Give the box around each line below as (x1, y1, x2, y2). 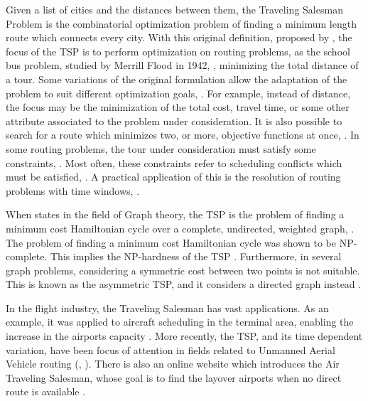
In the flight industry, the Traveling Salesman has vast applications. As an (6, 300, 329, 315)
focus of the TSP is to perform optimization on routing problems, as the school (6, 43, 350, 58)
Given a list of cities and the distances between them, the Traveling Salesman (6, 2, 343, 16)
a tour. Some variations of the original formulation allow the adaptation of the (6, 71, 347, 86)
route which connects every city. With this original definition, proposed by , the (6, 30, 352, 45)
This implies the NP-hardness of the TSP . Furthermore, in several (50, 249, 342, 264)
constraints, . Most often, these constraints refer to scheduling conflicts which (6, 155, 342, 170)
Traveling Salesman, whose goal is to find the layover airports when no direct (6, 370, 342, 385)
